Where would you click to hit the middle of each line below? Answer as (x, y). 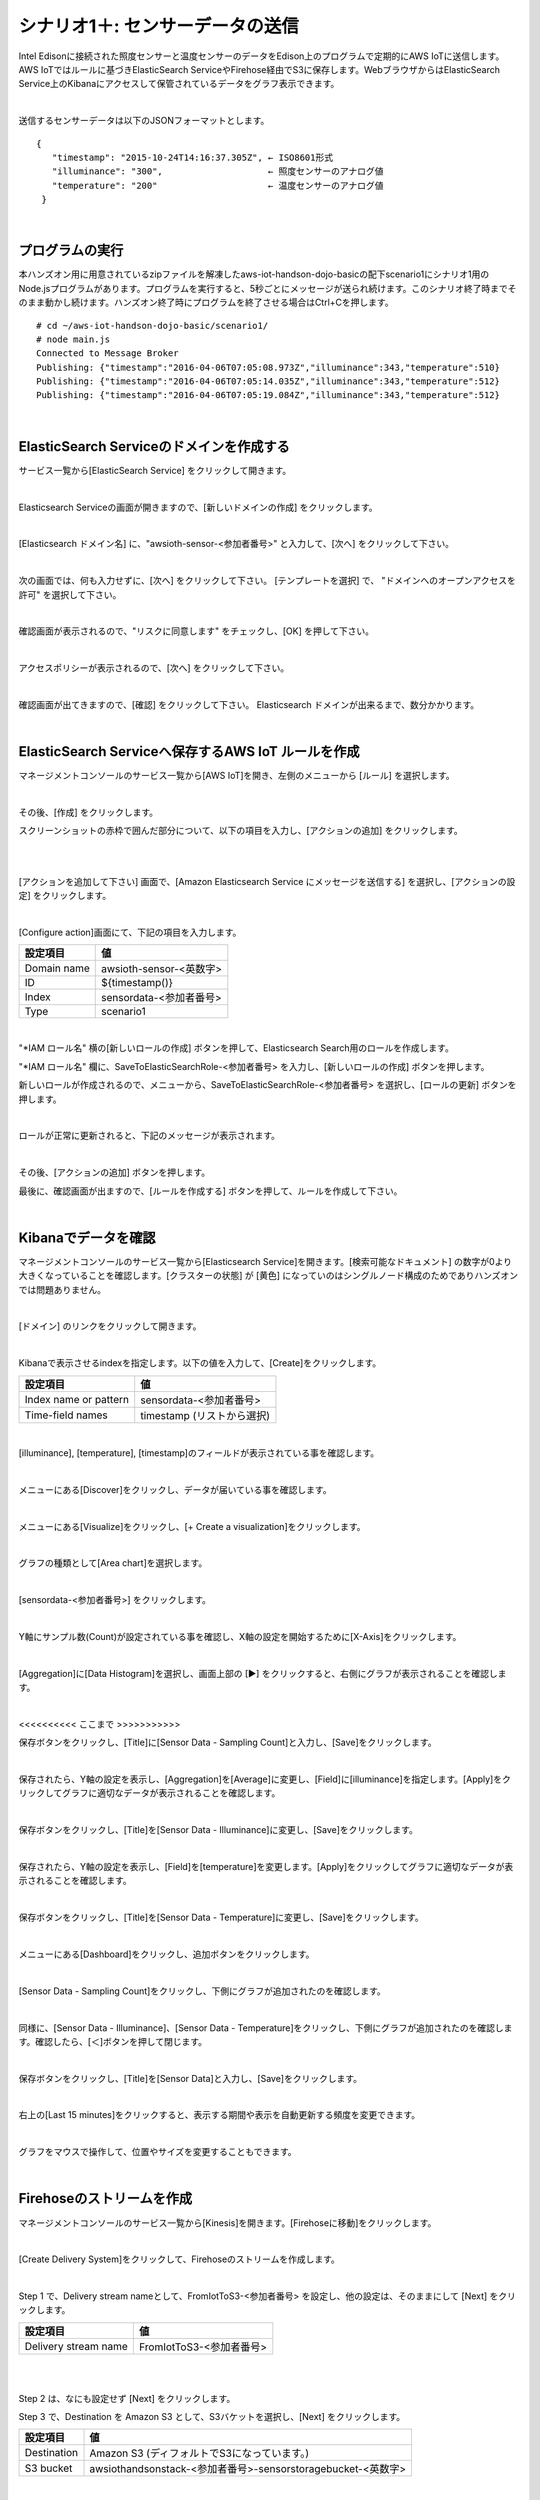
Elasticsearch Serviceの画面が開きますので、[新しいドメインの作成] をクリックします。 (198, 507)
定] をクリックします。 (65, 895)
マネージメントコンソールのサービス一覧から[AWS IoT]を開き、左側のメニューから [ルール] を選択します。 (236, 776)
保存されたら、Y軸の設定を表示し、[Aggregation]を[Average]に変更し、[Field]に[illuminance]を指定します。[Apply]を (260, 1779)
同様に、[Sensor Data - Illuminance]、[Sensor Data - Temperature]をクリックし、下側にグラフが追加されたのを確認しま (265, 2027)
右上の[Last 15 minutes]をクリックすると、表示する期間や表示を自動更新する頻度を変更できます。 (219, 2115)
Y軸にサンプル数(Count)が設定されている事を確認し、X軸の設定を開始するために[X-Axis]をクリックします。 (240, 1636)
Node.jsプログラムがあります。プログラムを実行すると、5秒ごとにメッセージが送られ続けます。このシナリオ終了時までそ (267, 288)
